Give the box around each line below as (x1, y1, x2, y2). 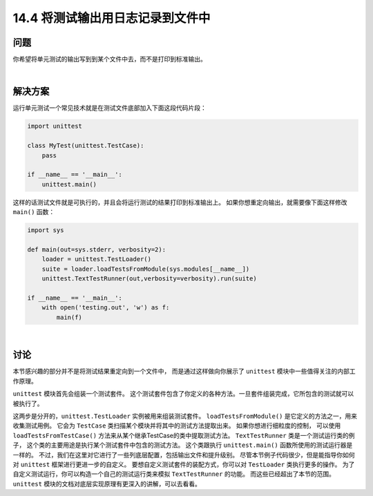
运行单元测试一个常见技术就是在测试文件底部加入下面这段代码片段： (12, 104, 207, 112)
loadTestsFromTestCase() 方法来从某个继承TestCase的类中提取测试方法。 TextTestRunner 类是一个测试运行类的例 (12, 431, 355, 439)
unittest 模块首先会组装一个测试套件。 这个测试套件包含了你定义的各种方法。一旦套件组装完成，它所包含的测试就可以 (12, 390, 354, 398)
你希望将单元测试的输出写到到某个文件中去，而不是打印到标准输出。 (12, 55, 207, 64)
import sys (27, 227, 64, 234)
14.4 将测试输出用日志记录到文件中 (12, 10, 211, 26)
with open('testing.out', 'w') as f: (41, 304, 170, 312)
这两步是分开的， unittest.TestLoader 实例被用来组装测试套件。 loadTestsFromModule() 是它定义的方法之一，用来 (12, 412, 357, 421)
